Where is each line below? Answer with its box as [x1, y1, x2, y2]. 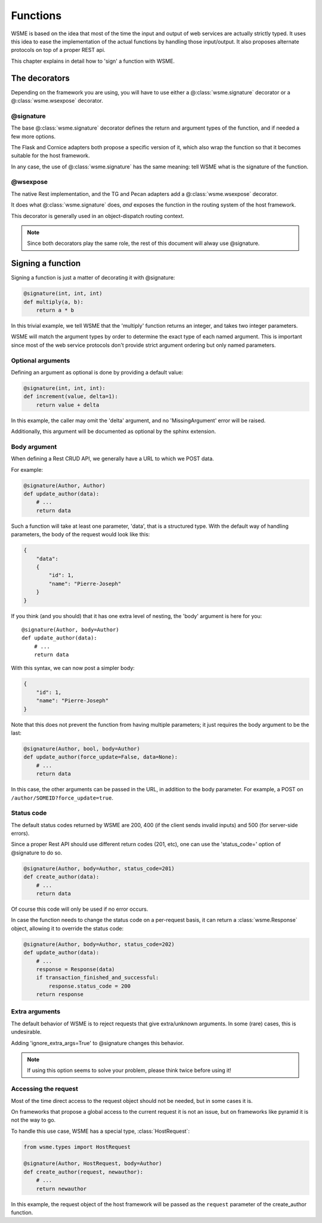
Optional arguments [11, 356, 70, 364]
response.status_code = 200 [48, 982, 131, 990]
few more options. [11, 133, 56, 140]
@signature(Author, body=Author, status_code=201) [23, 865, 175, 872]
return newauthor [36, 1185, 87, 1192]
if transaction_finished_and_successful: [36, 974, 159, 981]
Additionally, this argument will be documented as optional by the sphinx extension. [11, 428, 216, 435]
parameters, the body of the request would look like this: [11, 531, 150, 538]
